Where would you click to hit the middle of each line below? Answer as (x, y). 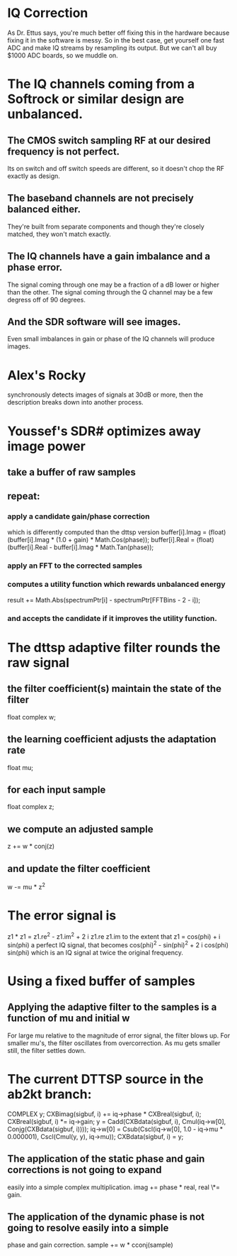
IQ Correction (48, 13)
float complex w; (32, 717)
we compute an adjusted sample (80, 829)
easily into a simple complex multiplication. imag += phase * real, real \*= (114, 1187)
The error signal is (62, 915)
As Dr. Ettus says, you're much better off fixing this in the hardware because (118, 33)
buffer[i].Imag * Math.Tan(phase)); (104, 547)
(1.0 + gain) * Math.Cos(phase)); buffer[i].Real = (125, 539)
